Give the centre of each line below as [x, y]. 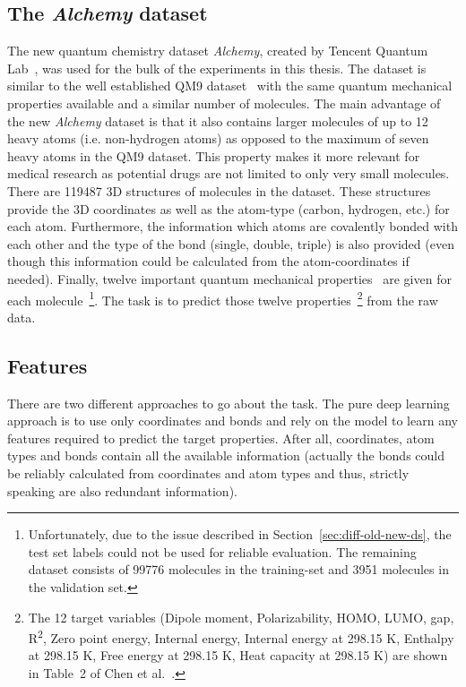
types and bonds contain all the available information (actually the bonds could [226, 455]
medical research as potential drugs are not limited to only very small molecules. [229, 173]
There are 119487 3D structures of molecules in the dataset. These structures [219, 190]
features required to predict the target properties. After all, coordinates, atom [221, 438]
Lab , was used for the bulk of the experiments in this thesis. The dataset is [217, 68]
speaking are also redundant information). [122, 490]
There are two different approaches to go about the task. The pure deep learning [229, 403]
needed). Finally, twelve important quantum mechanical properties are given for [229, 278]
